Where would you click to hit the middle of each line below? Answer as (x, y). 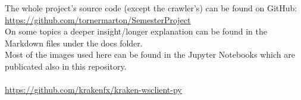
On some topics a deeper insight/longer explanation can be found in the (136, 31)
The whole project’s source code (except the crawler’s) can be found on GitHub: (151, 8)
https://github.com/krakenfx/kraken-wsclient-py (93, 90)
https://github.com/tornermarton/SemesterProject (98, 19)
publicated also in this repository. (66, 66)
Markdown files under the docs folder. (74, 43)
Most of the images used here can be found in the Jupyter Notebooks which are (150, 54)
